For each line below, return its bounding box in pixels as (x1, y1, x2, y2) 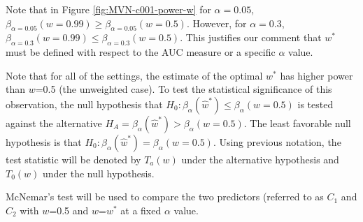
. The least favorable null (243, 115, 351, 130)
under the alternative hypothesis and (181, 151, 339, 166)
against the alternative (6, 115, 102, 130)
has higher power (280, 68, 353, 82)
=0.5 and (49, 202, 89, 217)
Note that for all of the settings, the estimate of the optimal (6, 68, 263, 82)
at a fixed (120, 202, 162, 217)
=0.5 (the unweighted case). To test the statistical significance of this (35, 82, 332, 96)
